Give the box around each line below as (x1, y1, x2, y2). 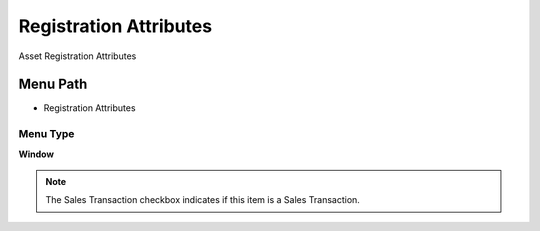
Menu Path (18, 76, 88, 93)
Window (18, 148, 55, 160)
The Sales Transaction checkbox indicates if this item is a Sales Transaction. (45, 194, 360, 206)
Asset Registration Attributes (18, 50, 137, 62)
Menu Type (18, 127, 75, 141)
